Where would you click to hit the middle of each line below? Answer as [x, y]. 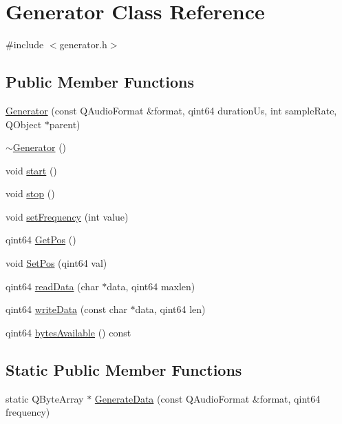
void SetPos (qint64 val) [56, 263]
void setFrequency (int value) [67, 216]
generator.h [83, 44]
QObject [24, 124]
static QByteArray [45, 398]
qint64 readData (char [52, 286]
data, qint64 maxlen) [151, 286]
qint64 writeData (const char [66, 309]
